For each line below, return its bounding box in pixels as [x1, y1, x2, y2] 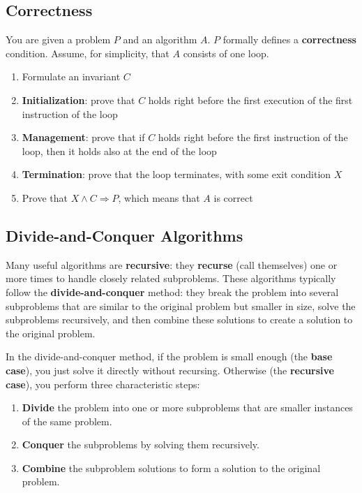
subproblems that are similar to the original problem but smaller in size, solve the [6, 298, 356, 313]
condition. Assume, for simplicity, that [6, 45, 169, 60]
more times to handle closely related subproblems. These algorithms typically [6, 271, 336, 286]
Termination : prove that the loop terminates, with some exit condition [22, 167, 331, 182]
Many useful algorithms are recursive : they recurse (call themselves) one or [6, 257, 338, 272]
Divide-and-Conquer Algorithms [6, 224, 243, 246]
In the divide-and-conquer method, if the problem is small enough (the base [6, 349, 333, 364]
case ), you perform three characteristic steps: [6, 376, 200, 391]
